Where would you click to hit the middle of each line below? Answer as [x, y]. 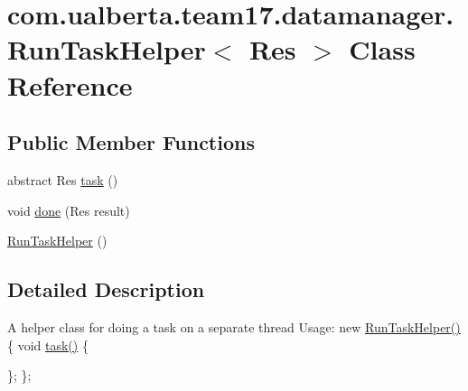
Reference [70, 84]
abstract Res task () [63, 179]
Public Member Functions [131, 142]
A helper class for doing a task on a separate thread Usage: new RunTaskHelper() [234, 326]
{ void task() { [48, 344]
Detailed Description [106, 289]
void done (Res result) [69, 210]
